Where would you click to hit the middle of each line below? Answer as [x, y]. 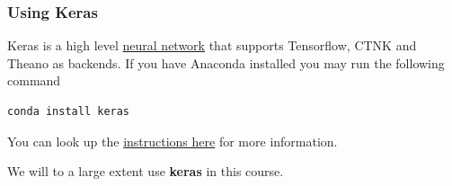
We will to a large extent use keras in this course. [146, 171]
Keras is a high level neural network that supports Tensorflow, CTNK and [212, 45]
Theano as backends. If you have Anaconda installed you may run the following [226, 62]
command [34, 80]
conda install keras [69, 111]
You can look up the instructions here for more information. [173, 141]
